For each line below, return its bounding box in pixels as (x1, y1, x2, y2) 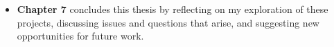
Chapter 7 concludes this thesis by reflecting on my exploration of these (17, 2, 328, 16)
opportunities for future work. (17, 29, 144, 43)
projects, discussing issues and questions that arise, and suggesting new (17, 15, 319, 29)
